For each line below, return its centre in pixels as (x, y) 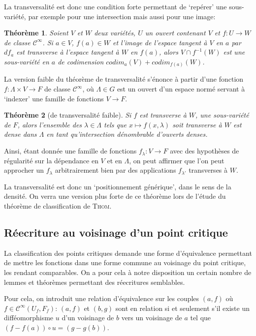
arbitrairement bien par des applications (115, 170)
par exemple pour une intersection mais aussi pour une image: (122, 16)
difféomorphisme (29, 318)
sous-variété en (27, 61)
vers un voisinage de (152, 318)
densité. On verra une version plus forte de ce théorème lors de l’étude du (115, 196)
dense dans (20, 134)
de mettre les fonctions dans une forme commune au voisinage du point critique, (125, 262)
